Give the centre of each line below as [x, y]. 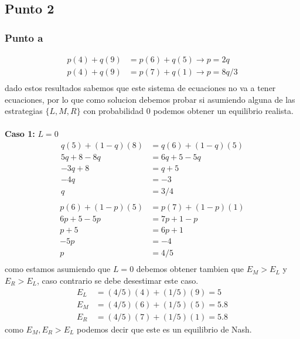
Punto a [24, 37]
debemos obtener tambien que [190, 269]
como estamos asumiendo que [58, 269]
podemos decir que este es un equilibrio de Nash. [164, 329]
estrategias [24, 111]
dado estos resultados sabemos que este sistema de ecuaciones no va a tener [140, 88]
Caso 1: [20, 134]
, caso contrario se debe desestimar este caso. [118, 281]
